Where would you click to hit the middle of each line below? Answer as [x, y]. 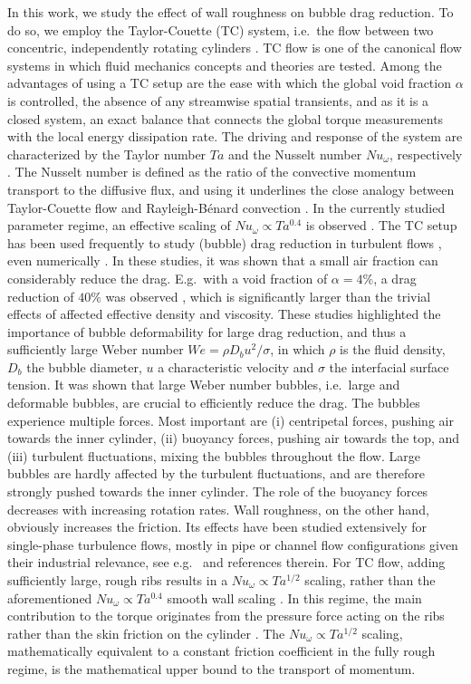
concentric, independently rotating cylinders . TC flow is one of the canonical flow [235, 48]
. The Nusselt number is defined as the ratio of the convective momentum [212, 172]
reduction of [41, 296]
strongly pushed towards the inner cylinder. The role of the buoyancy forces [218, 491]
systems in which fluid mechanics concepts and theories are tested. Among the [225, 65]
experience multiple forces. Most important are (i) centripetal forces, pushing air [231, 420]
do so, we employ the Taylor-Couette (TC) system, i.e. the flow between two [221, 29]
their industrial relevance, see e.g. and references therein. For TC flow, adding [226, 562]
